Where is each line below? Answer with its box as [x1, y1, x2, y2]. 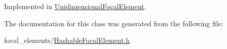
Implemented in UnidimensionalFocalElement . [4, 1, 146, 11]
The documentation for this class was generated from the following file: [4, 18, 223, 28]
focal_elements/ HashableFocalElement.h [4, 35, 130, 45]
